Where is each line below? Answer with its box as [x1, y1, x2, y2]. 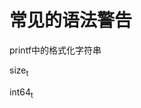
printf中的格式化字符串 [9, 44, 102, 56]
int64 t [9, 86, 34, 100]
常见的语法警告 [9, 9, 133, 32]
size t [9, 64, 29, 78]
